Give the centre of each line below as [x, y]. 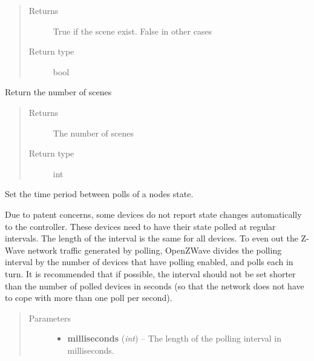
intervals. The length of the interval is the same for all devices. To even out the [152, 238]
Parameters [50, 318]
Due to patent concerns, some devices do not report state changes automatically [153, 214]
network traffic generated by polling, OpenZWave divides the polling [155, 250]
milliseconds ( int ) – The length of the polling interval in [174, 338]
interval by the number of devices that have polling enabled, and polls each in [149, 262]
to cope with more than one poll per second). [89, 298]
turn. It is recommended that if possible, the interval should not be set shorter [150, 273]
